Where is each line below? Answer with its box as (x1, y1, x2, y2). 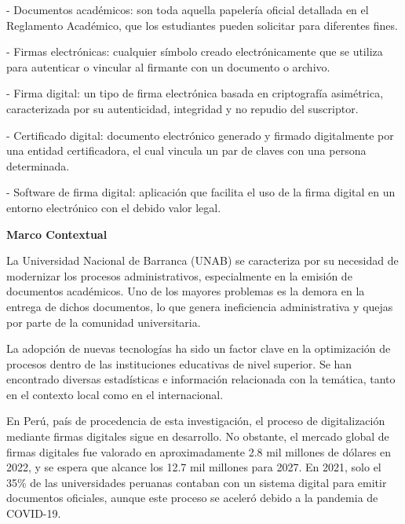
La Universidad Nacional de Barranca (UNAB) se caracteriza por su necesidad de (6, 252, 399, 269)
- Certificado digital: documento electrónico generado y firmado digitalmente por (6, 126, 394, 143)
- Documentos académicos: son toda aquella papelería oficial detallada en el (6, 2, 369, 17)
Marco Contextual (6, 225, 108, 242)
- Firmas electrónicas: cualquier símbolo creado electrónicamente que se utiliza (6, 43, 383, 60)
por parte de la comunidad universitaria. (6, 313, 201, 330)
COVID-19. (6, 505, 61, 522)
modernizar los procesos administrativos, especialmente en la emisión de (6, 267, 352, 284)
